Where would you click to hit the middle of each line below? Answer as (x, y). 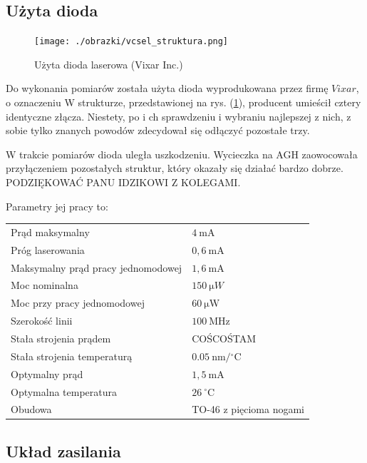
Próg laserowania (48, 249)
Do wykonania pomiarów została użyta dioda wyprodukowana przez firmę (167, 88)
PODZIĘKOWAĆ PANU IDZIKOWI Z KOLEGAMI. (123, 182)
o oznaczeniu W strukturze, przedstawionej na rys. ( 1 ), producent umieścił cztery (183, 102)
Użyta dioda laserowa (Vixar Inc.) (109, 64)
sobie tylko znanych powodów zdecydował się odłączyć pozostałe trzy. (158, 130)
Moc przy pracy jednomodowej (78, 303)
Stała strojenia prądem (61, 339)
